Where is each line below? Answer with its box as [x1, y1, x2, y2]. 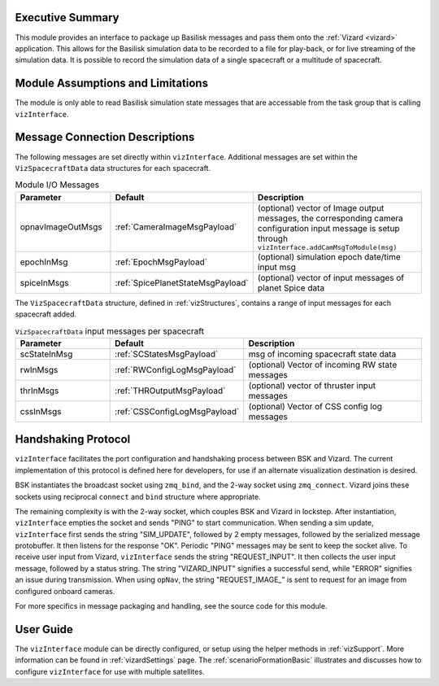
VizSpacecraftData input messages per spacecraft [15, 326, 205, 337]
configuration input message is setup [257, 222, 400, 234]
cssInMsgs [20, 405, 62, 417]
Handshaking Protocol [15, 432, 131, 447]
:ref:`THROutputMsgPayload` [115, 385, 226, 396]
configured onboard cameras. [15, 586, 115, 596]
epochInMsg [20, 256, 68, 268]
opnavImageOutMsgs [20, 221, 102, 233]
